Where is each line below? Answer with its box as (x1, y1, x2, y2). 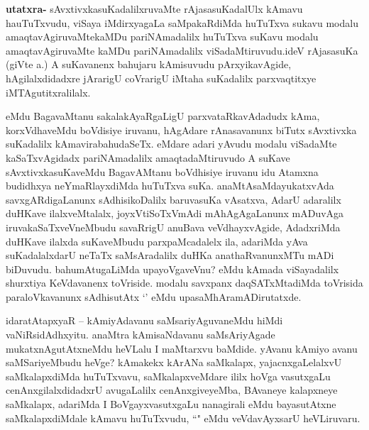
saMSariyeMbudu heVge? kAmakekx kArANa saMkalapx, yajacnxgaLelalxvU (6, 355, 342, 370)
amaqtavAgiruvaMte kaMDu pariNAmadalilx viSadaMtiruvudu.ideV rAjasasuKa (6, 43, 358, 57)
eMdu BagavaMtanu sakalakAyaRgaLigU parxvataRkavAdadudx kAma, (6, 109, 320, 123)
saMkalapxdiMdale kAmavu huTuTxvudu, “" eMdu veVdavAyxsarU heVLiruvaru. (6, 410, 360, 425)
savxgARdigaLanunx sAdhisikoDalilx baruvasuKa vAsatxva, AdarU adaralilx (6, 192, 341, 206)
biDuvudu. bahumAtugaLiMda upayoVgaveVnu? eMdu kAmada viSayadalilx (6, 261, 339, 276)
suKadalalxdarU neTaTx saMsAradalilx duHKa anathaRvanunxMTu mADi (6, 248, 334, 263)
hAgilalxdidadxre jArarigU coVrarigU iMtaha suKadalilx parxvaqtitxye (6, 70, 316, 85)
